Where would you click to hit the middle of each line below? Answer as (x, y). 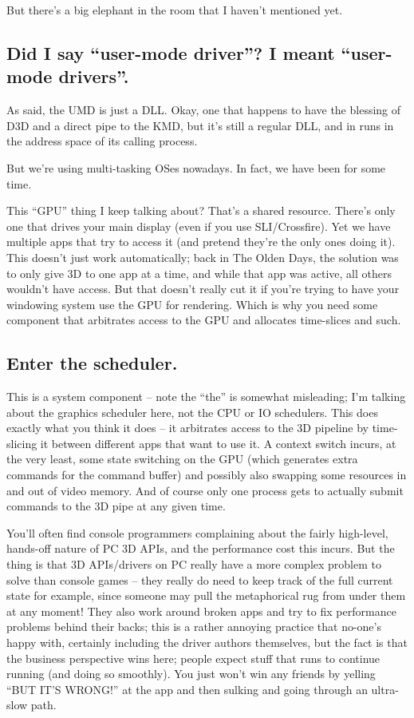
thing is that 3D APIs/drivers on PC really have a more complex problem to (194, 564)
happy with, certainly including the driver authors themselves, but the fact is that (207, 643)
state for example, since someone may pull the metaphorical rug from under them (206, 595)
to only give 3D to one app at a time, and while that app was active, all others (199, 273)
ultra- (385, 689)
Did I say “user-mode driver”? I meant (171, 52)
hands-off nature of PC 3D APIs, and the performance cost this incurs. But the (201, 548)
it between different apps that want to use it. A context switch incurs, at (218, 443)
